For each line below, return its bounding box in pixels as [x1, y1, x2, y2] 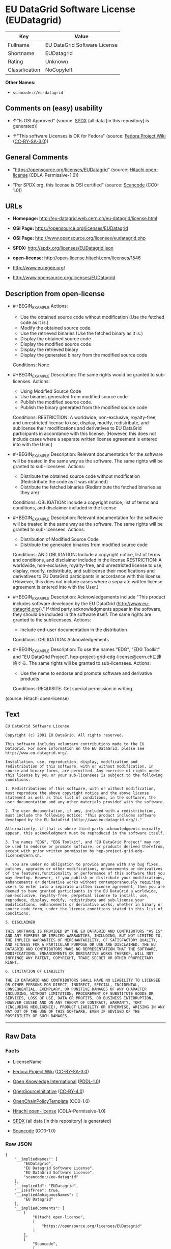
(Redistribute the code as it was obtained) [20, 478, 108, 484]
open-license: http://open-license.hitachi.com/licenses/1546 [12, 255, 141, 261]
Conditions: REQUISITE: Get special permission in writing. [12, 685, 134, 691]
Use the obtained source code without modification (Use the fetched [20, 314, 164, 320]
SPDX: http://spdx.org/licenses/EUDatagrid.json [12, 245, 113, 251]
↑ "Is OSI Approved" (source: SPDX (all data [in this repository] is [12, 117, 149, 123]
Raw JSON [5, 1141, 32, 1148]
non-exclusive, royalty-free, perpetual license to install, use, [5, 893, 149, 898]
